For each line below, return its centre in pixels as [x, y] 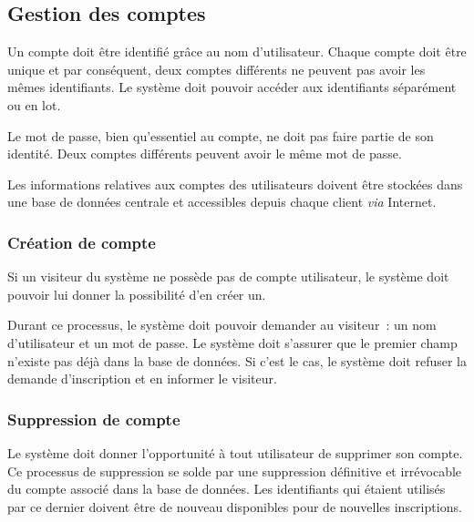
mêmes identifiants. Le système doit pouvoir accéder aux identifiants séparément [232, 87]
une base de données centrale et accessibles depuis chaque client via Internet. [222, 202]
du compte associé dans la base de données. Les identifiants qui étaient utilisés [227, 489]
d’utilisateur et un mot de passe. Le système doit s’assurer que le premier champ [232, 342]
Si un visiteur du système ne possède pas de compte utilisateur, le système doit [228, 276]
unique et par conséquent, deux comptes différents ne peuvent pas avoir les [216, 69]
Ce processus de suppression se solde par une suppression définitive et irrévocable [235, 471]
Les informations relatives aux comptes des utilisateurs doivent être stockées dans [235, 184]
